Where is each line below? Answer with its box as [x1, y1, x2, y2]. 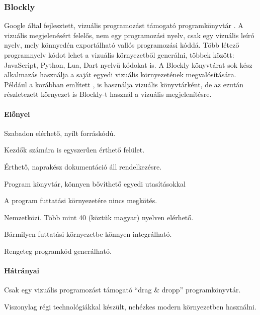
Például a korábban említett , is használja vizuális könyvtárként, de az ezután [4, 79, 244, 89]
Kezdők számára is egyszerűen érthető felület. [4, 144, 145, 155]
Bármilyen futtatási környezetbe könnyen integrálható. [4, 229, 172, 239]
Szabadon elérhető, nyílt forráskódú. [4, 127, 116, 138]
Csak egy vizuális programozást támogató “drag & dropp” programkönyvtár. [4, 284, 241, 295]
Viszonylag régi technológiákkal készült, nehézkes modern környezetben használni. [4, 301, 256, 311]
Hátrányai [4, 265, 39, 276]
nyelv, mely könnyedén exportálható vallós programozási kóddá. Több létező [4, 40, 239, 50]
